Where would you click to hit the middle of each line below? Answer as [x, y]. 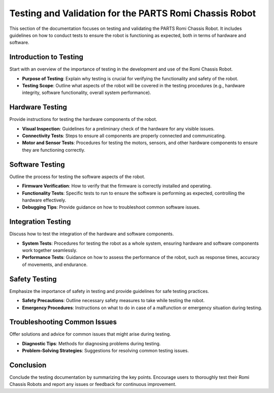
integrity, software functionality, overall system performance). [87, 93]
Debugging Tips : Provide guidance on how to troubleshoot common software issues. [111, 207]
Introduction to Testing [46, 57]
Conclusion [28, 365]
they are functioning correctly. [54, 150]
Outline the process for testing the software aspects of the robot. [77, 176]
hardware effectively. [44, 200]
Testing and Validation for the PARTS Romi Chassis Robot [133, 13]
